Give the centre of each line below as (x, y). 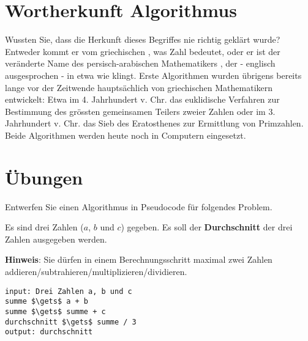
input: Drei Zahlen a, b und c (69, 291)
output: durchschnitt (49, 332)
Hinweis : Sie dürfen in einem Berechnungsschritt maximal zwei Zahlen (139, 259)
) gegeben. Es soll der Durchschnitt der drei (207, 227)
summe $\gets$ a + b (47, 302)
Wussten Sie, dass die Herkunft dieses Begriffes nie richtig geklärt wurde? (143, 39)
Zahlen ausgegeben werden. (56, 239)
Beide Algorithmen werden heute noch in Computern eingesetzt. (126, 135)
